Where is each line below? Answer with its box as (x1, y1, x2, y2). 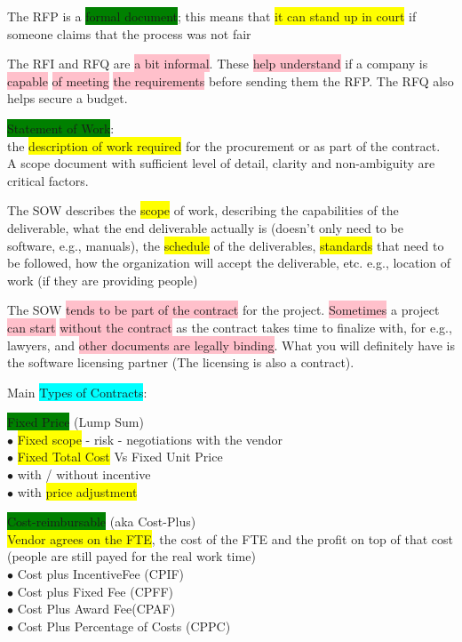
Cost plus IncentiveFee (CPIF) (17, 565, 185, 583)
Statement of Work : (7, 118, 115, 137)
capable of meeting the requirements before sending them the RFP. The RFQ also (7, 71, 454, 90)
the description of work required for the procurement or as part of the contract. (7, 136, 441, 155)
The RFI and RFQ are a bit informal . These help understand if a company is (7, 54, 428, 73)
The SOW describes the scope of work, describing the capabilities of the (7, 201, 399, 220)
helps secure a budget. (7, 89, 128, 108)
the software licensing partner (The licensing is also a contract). (7, 353, 354, 372)
